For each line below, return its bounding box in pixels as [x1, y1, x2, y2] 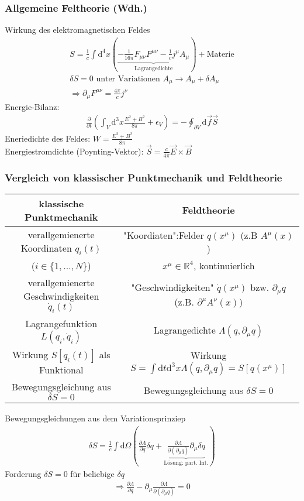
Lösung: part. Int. [164, 459, 209, 466]
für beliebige [70, 467, 115, 479]
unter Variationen [96, 74, 160, 83]
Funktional [39, 363, 84, 377]
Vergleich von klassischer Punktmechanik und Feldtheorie [5, 170, 282, 184]
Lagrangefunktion [25, 317, 98, 331]
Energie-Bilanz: [5, 101, 60, 113]
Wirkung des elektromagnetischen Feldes [5, 23, 150, 36]
